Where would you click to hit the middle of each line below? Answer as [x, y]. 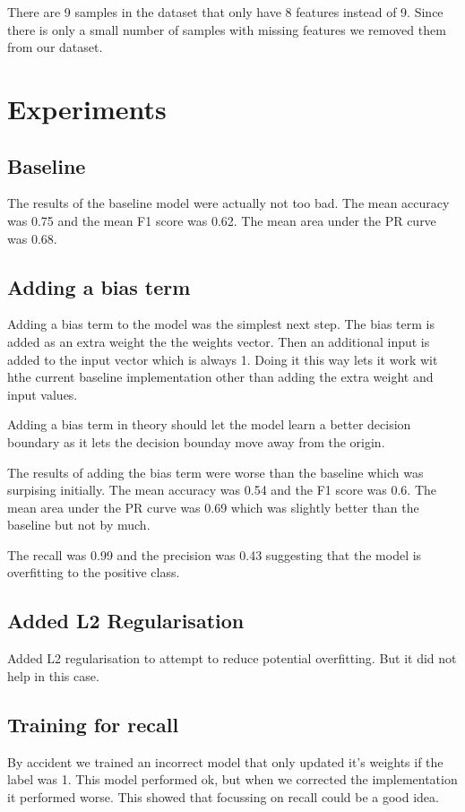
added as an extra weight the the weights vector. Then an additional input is [219, 341]
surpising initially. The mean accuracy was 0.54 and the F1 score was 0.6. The [222, 490]
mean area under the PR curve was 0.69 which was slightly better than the [213, 507]
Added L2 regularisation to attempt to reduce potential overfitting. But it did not [232, 658]
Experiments [87, 108]
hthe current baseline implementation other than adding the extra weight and [220, 377]
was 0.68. [32, 238]
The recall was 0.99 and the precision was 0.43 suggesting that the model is [215, 554]
